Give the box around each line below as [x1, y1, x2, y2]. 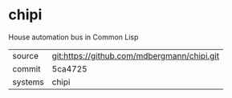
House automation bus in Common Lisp [8, 32, 139, 42]
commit [12, 63, 41, 74]
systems [12, 76, 44, 88]
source [12, 50, 39, 61]
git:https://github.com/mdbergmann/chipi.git [51, 50, 219, 61]
